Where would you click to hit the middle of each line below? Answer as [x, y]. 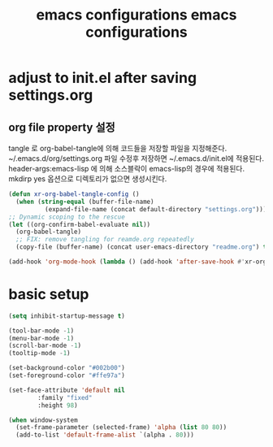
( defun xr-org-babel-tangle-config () [74, 194]
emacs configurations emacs [136, 15]
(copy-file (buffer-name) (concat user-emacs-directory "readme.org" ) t [141, 247]
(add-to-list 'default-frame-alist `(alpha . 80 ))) [105, 435]
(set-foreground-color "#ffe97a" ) [67, 375]
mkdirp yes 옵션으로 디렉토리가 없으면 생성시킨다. [88, 179]
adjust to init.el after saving [103, 78]
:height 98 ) [58, 405]
